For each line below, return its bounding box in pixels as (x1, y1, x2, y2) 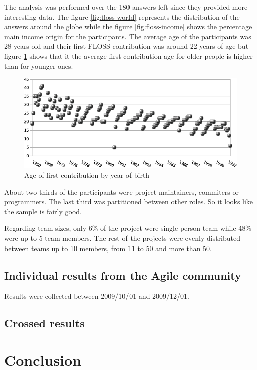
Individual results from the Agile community (4, 267, 241, 283)
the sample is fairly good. (4, 206, 82, 216)
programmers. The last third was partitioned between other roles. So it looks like (4, 196, 253, 207)
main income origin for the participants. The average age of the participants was (4, 31, 251, 41)
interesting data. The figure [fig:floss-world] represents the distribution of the (4, 11, 240, 22)
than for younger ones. (4, 60, 73, 71)
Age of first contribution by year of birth (24, 169, 150, 180)
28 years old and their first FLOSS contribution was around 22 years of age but (4, 41, 249, 51)
